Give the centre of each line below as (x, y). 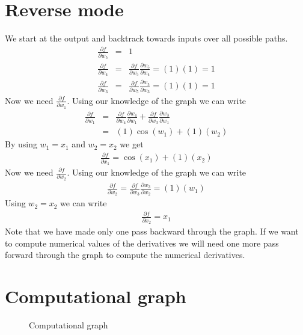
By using (21, 144)
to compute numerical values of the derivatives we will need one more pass (142, 243)
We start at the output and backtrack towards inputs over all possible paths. (146, 38)
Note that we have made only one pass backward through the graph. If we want (152, 231)
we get (132, 144)
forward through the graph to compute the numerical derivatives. (125, 255)
